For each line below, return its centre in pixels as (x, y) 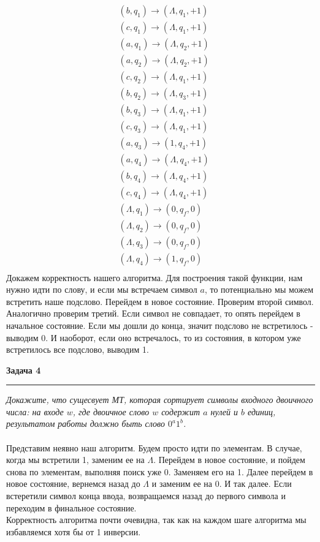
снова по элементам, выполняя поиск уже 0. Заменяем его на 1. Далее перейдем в (160, 471)
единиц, (262, 411)
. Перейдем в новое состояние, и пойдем (229, 460)
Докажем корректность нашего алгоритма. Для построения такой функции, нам (154, 277)
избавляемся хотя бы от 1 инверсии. (74, 531)
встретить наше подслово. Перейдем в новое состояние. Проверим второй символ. (160, 301)
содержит (181, 411)
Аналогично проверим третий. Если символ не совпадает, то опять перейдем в (153, 313)
